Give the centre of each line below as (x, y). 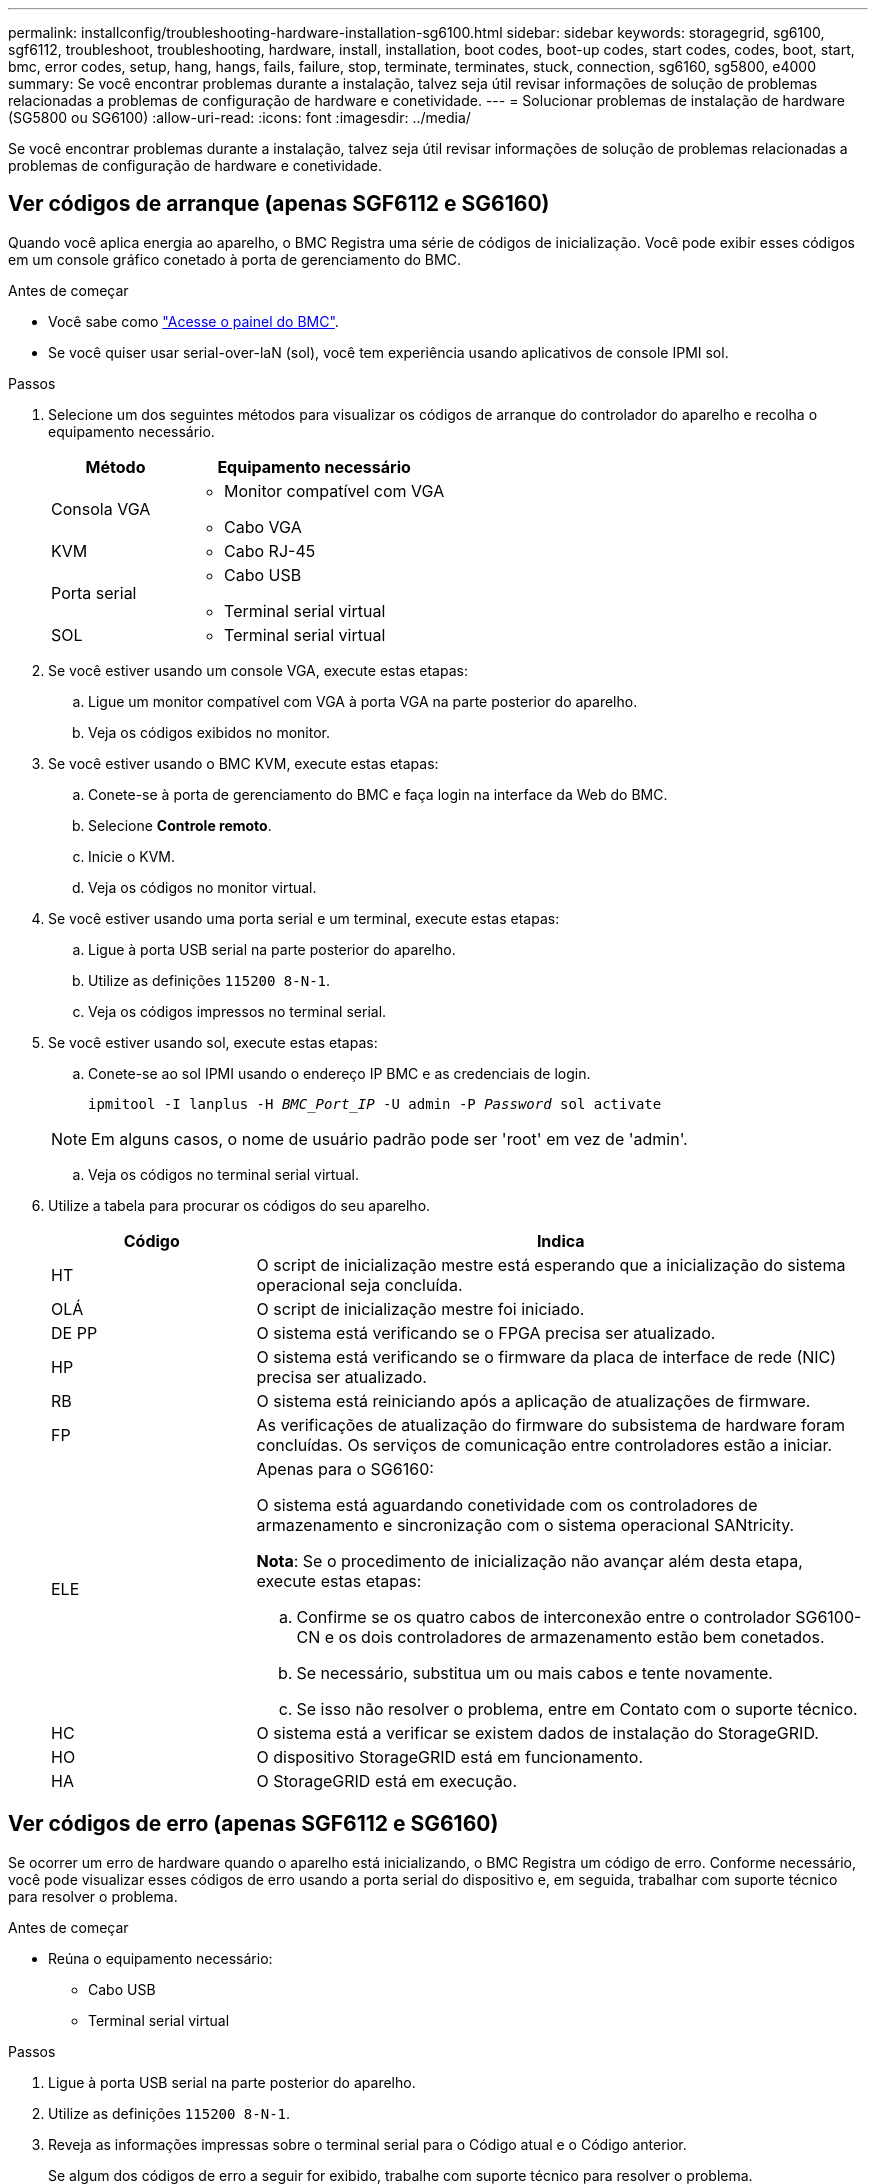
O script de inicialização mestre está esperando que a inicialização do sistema (551, 1264)
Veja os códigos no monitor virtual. (202, 887)
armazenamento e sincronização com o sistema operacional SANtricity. (525, 1524)
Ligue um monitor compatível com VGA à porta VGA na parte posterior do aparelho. (363, 701)
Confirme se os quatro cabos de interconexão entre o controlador (543, 1616)
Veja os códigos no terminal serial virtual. (223, 1174)
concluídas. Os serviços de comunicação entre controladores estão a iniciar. (544, 1444)
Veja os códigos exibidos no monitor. (209, 732)
